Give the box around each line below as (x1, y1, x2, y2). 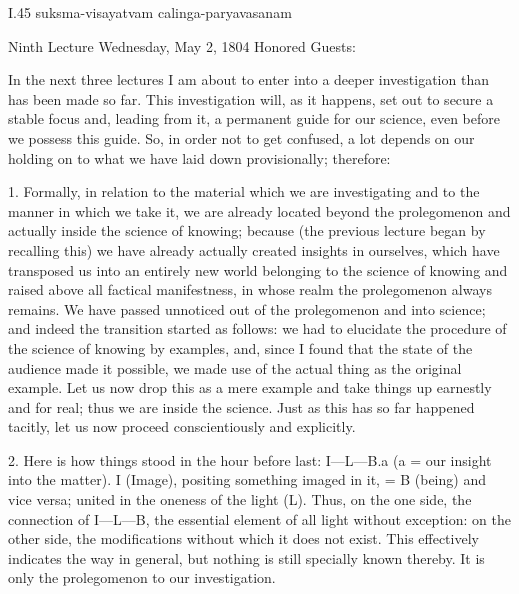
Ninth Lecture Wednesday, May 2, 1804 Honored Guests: (8, 35, 356, 56)
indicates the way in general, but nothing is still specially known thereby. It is (8, 547, 485, 568)
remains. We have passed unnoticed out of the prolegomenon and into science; (8, 298, 486, 319)
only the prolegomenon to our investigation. (8, 567, 276, 588)
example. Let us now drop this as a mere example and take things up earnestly (8, 377, 492, 398)
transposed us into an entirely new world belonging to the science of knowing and (8, 259, 508, 280)
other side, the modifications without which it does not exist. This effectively (8, 528, 479, 549)
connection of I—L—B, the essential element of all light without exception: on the (8, 508, 511, 529)
